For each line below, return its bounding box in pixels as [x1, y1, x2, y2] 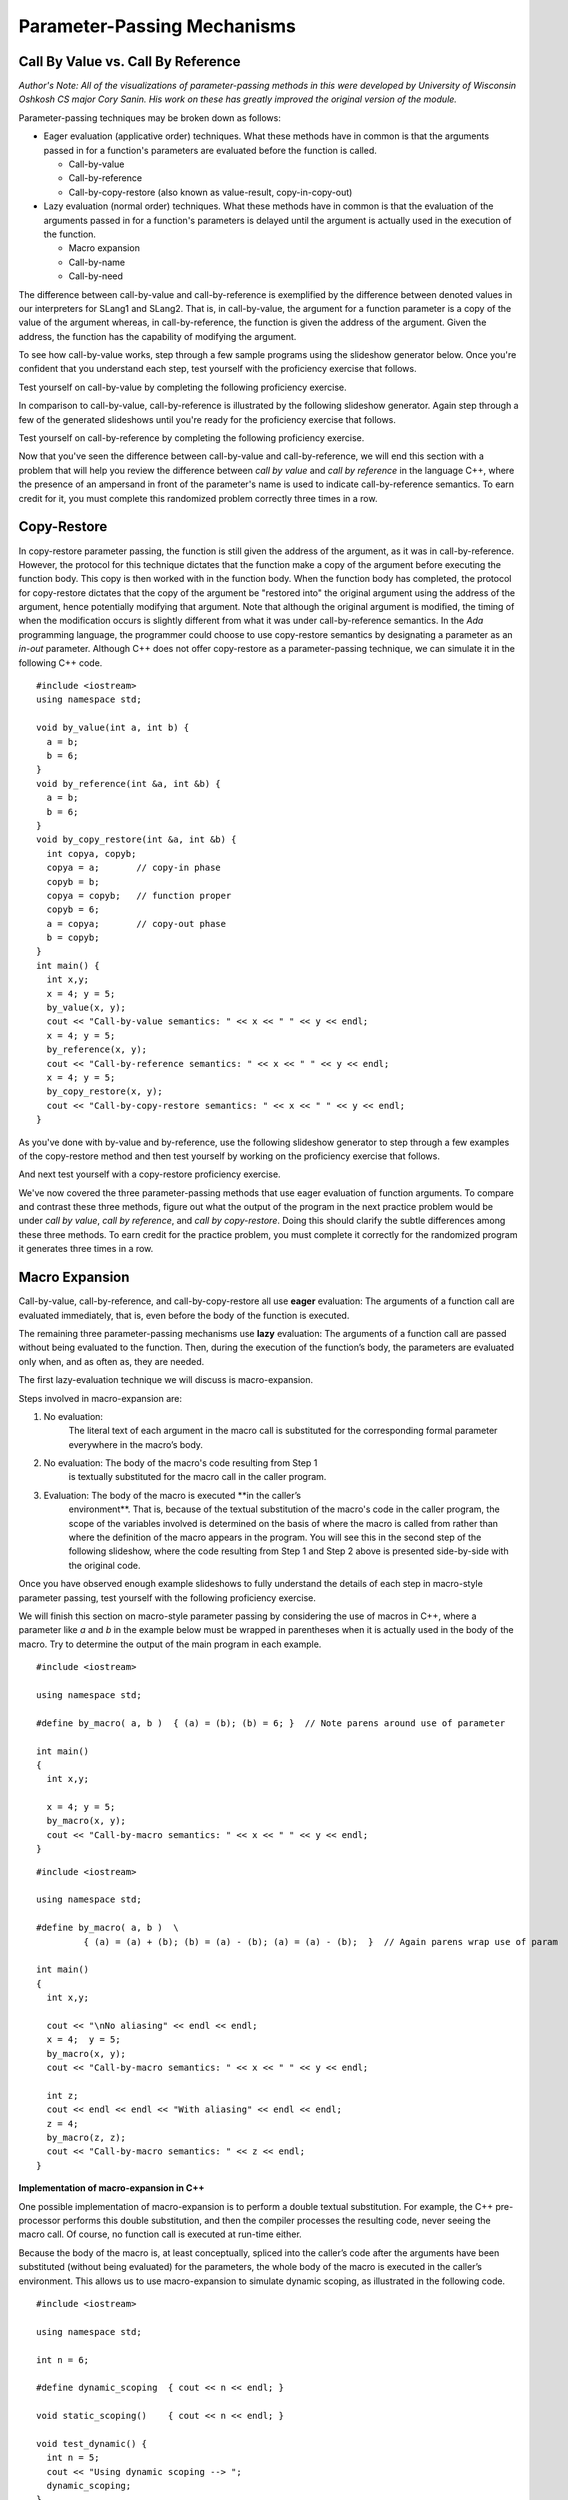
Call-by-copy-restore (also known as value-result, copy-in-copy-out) [68, 186, 353, 198]
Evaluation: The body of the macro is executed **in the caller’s [43, 1489, 302, 1501]
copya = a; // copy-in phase [46, 862, 222, 874]
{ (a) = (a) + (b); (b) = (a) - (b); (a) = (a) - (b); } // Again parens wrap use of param [83, 1936, 559, 1947]
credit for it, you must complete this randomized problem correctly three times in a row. [18, 492, 378, 504]
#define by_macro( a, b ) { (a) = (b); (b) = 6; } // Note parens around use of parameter [36, 1717, 506, 1729]
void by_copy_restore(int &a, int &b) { [36, 834, 237, 845]
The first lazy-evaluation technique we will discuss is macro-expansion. [18, 1374, 314, 1386]
